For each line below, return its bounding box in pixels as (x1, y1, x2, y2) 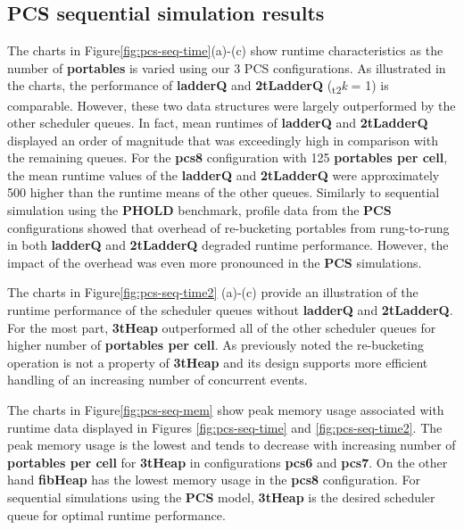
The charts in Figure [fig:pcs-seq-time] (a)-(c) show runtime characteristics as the (7, 41, 443, 60)
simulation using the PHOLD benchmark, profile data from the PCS (7, 201, 392, 219)
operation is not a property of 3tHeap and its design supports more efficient (7, 352, 428, 371)
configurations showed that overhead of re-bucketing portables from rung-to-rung (7, 218, 450, 236)
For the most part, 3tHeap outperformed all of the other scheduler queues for (7, 318, 436, 336)
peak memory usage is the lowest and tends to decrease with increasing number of (7, 435, 456, 454)
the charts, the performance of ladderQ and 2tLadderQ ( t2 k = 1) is (7, 76, 389, 97)
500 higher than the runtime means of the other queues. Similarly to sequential (7, 183, 440, 202)
